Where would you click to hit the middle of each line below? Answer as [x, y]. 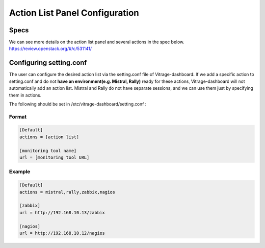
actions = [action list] [49, 137]
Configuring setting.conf [48, 63]
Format [18, 117]
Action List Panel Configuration [74, 13]
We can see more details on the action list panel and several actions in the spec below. [97, 42]
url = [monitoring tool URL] [54, 158]
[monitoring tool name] [48, 150]
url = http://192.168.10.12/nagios [62, 233]
